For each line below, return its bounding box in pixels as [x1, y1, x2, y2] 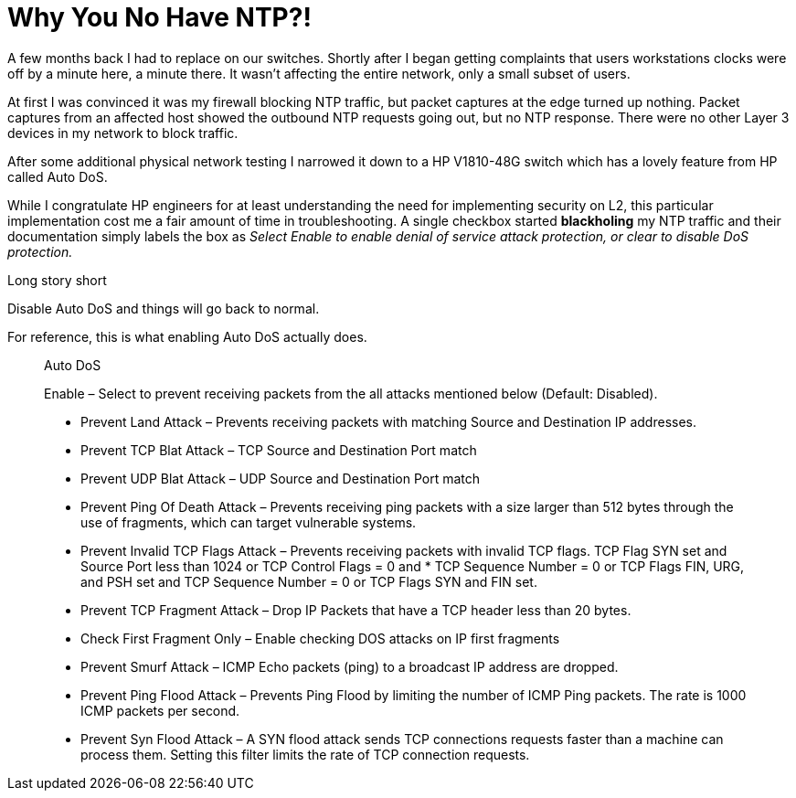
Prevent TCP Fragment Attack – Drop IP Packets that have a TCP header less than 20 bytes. [80, 601, 631, 618]
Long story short [7, 271, 107, 288]
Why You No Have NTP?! [7, 2, 312, 33]
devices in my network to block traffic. [7, 124, 239, 141]
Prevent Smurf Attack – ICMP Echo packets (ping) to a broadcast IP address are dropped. [80, 658, 619, 675]
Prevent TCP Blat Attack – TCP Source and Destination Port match [80, 442, 477, 458]
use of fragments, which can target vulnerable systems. [80, 514, 417, 530]
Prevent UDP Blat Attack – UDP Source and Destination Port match [80, 470, 481, 486]
